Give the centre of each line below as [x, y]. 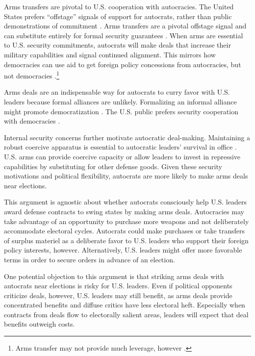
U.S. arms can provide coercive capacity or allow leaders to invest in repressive [122, 156]
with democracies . [32, 121]
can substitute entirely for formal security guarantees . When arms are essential [124, 35]
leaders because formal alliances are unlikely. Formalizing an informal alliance [120, 102]
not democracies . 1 [32, 75]
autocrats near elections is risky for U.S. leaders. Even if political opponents [118, 286]
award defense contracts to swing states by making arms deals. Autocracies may [124, 211]
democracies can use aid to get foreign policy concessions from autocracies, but [123, 64]
